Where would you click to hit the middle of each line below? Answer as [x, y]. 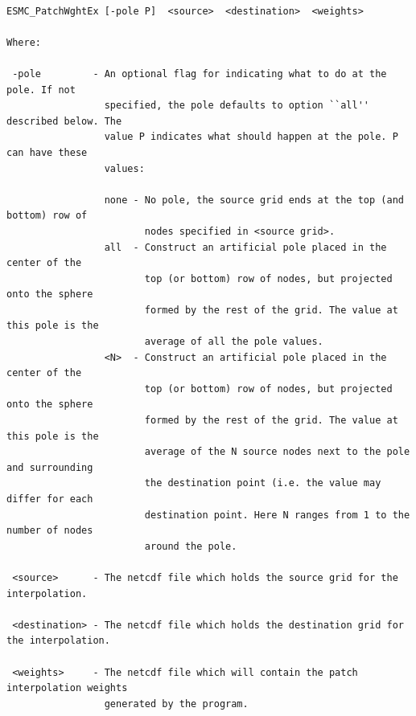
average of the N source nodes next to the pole [277, 452]
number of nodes [50, 531]
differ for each [50, 499]
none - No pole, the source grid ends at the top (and [254, 200]
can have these [47, 152]
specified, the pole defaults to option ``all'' [237, 106]
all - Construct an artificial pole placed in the [245, 247]
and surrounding [50, 467]
